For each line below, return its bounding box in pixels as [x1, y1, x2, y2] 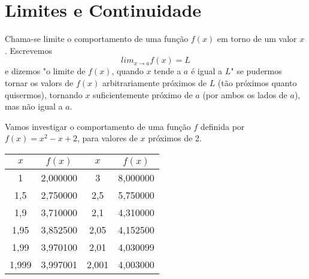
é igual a [190, 65, 223, 77]
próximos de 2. [148, 132, 202, 144]
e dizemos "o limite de [5, 65, 86, 77]
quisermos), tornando [5, 88, 83, 101]
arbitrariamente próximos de [102, 76, 207, 89]
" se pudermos [231, 65, 282, 77]
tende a [154, 65, 181, 77]
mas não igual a [5, 100, 63, 113]
